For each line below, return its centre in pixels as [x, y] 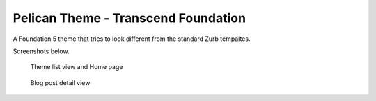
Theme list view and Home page [77, 67]
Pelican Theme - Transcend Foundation [130, 18]
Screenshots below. [41, 51]
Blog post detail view [60, 82]
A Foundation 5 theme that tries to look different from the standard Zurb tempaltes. [132, 39]
